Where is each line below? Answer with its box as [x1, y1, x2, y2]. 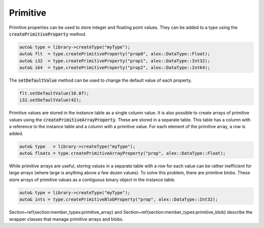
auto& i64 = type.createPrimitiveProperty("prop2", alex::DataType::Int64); [19, 65, 210, 70]
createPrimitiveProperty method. [9, 31, 87, 37]
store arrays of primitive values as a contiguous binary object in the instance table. [9, 177, 176, 182]
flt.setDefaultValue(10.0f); [19, 91, 89, 96]
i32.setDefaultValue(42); [19, 97, 82, 103]
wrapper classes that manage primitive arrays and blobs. [9, 216, 124, 222]
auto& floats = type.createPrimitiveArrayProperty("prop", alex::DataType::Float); [19, 150, 226, 156]
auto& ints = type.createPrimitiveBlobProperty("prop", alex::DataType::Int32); [19, 197, 218, 203]
